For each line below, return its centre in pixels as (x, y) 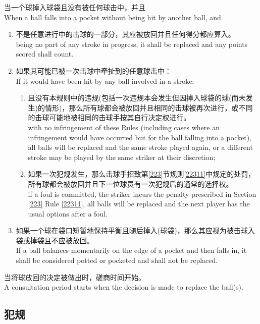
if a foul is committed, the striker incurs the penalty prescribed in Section (142, 194)
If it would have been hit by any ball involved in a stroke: (105, 80)
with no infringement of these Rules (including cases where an (124, 127)
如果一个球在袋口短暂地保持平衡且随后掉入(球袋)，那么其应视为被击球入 (135, 230)
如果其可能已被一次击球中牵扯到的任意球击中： (94, 70)
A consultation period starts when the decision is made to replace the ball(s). (124, 287)
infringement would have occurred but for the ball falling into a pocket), (140, 137)
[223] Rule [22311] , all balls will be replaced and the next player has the (139, 204)
